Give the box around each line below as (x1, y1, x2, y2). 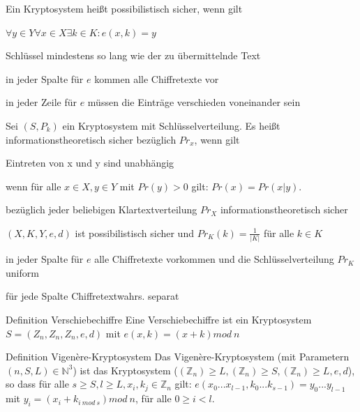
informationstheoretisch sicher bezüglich (6, 132, 177, 146)
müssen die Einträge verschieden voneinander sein (87, 95, 301, 109)
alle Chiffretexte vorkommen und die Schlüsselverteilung (94, 252, 334, 266)
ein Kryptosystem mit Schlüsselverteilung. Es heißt (62, 118, 280, 132)
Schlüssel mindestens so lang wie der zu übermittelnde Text (6, 48, 261, 63)
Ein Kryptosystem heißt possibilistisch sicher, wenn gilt (6, 1, 243, 15)
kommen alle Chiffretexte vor (94, 71, 219, 86)
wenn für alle (6, 178, 61, 193)
